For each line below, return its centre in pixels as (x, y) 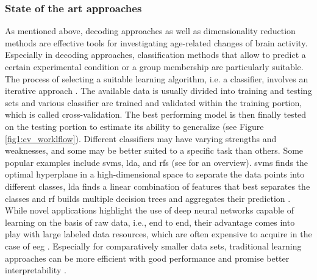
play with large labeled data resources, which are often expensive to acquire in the (158, 234)
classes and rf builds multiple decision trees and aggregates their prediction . (148, 198)
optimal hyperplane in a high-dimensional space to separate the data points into (155, 174)
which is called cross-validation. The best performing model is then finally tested (156, 114)
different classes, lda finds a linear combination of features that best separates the (158, 186)
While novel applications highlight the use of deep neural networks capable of (149, 210)
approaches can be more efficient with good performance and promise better (147, 258)
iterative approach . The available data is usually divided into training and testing (158, 91)
